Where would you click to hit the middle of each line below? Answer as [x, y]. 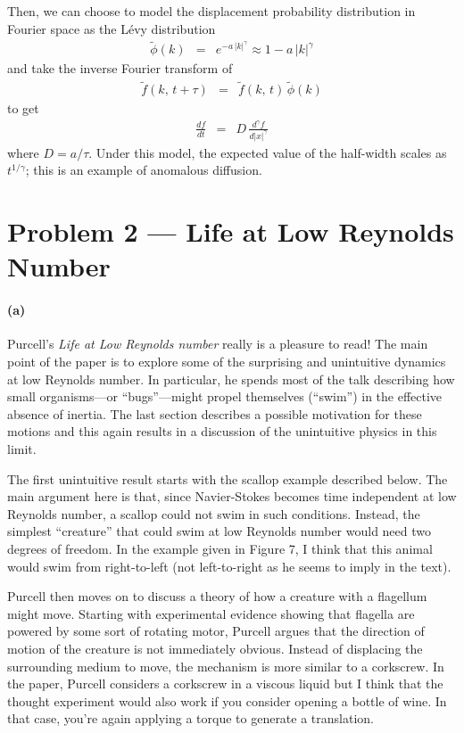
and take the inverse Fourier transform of [120, 68]
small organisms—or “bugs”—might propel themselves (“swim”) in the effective [225, 396]
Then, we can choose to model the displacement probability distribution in [211, 11]
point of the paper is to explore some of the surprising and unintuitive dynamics [227, 361]
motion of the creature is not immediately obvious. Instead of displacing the [215, 648]
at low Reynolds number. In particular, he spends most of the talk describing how [231, 379]
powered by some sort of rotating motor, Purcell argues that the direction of [216, 631]
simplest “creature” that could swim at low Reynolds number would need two [220, 531]
